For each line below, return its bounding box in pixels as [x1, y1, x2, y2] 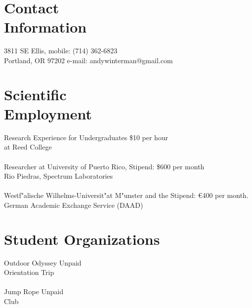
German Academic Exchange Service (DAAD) [4, 199, 143, 210]
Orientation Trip [4, 267, 54, 277]
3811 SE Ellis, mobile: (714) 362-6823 [4, 45, 118, 56]
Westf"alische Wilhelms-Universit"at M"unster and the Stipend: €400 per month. [4, 190, 249, 200]
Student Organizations [4, 229, 160, 249]
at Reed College [4, 142, 52, 152]
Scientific [4, 84, 67, 104]
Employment [4, 103, 92, 123]
